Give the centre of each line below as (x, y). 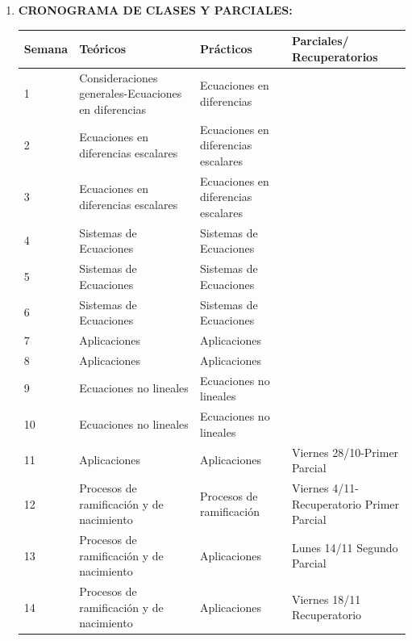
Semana (46, 48)
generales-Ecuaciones (131, 93)
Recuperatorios (335, 56)
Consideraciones (119, 77)
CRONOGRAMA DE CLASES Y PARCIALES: (155, 10)
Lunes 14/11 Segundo (345, 547)
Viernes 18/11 (326, 599)
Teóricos (103, 48)
